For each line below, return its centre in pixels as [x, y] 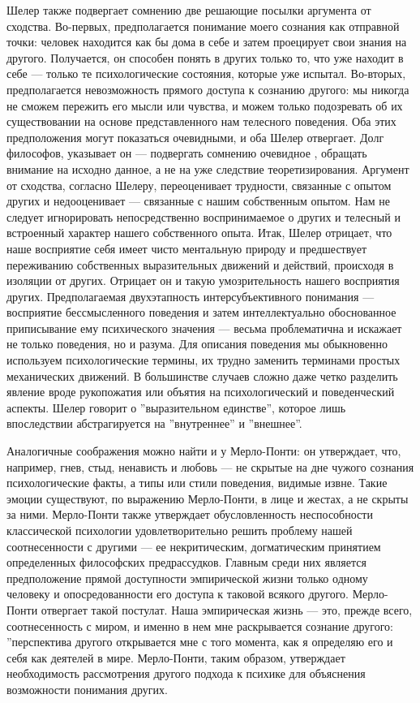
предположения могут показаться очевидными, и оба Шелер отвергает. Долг [195, 137]
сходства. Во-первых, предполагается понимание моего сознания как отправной [203, 26]
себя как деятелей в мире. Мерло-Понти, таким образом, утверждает [176, 657]
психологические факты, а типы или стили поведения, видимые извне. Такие [197, 483]
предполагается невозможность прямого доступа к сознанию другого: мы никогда [208, 89]
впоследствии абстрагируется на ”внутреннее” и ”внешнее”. [154, 423]
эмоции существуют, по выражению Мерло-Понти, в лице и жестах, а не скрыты [208, 498]
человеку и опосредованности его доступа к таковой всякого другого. [178, 594]
